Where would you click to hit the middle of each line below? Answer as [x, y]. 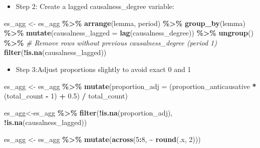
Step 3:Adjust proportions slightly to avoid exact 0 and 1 [103, 69]
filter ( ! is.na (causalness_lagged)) [55, 52]
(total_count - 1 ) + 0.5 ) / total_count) [66, 96]
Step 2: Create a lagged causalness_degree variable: [95, 6]
